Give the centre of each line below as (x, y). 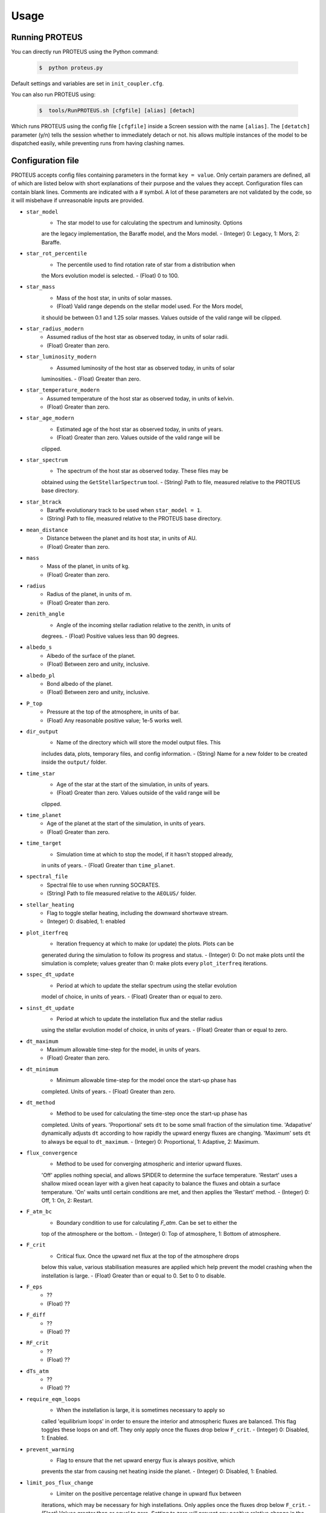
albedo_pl (41, 675)
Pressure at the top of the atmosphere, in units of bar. (113, 712)
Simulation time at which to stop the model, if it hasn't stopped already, (145, 854)
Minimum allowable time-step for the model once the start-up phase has (146, 1080)
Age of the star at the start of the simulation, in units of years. (133, 784)
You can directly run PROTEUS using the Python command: (85, 52)
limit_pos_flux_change (60, 1482)
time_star (41, 773)
